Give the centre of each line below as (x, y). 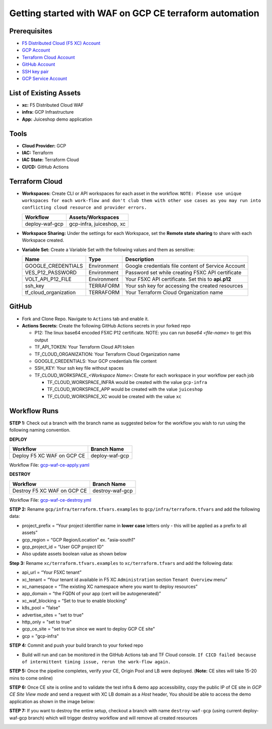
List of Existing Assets (45, 93)
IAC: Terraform (38, 153)
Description (140, 259)
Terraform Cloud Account (48, 57)
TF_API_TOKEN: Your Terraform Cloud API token (84, 347)
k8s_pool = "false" (41, 608)
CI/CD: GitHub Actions (45, 167)
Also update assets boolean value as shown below (74, 554)
